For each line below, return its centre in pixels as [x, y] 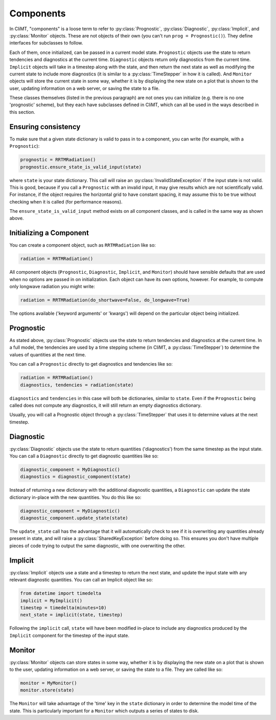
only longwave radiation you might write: [52, 287]
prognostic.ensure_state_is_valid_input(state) [81, 167]
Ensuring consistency [45, 126]
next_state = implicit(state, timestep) [71, 615]
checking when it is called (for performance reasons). [66, 202]
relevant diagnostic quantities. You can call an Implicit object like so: [81, 580]
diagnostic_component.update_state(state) [74, 518]
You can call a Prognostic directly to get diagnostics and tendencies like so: [91, 364]
